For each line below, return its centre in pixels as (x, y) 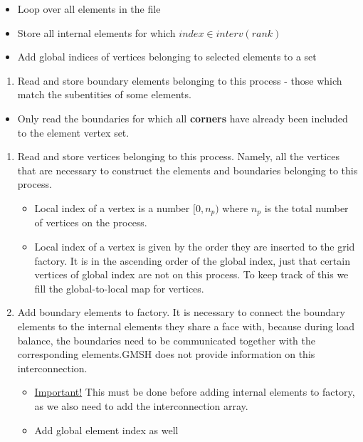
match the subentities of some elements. (104, 94)
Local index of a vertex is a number (112, 207)
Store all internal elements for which (96, 32)
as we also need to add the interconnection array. (141, 405)
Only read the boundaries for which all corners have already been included (183, 118)
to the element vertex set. (73, 132)
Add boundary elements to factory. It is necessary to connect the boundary (181, 312)
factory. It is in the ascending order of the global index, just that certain (192, 260)
